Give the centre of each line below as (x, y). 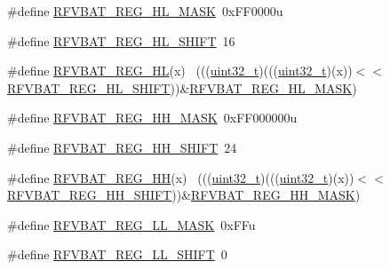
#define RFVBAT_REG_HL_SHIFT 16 (121, 40)
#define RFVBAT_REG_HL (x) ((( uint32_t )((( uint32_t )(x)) (180, 71)
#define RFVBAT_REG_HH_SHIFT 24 (122, 147)
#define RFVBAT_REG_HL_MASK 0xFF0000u (145, 11)
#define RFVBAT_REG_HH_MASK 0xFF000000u (152, 118)
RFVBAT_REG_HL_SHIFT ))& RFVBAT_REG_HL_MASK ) (182, 87)
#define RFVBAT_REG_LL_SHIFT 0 (117, 254)
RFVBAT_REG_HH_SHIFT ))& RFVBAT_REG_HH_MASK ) (184, 195)
